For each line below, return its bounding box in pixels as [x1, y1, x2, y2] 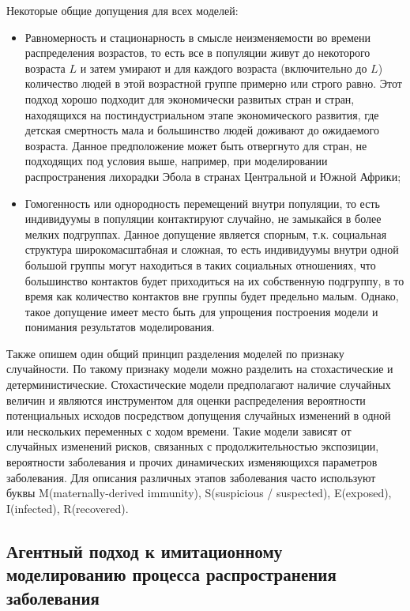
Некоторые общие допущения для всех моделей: [6, 2, 239, 18]
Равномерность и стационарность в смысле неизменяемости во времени [24, 28, 371, 45]
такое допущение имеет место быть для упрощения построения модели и [24, 303, 378, 319]
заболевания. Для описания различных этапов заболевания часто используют [6, 469, 376, 485]
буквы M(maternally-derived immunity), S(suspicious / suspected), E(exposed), [6, 485, 392, 501]
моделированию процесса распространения [6, 562, 337, 586]
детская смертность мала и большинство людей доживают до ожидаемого [24, 122, 379, 138]
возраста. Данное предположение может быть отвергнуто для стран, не [24, 137, 367, 153]
